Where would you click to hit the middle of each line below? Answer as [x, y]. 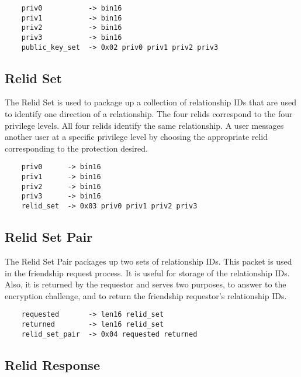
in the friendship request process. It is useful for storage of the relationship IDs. [147, 273]
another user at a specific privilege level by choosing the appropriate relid [136, 137]
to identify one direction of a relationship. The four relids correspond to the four [149, 114]
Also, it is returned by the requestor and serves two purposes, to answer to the [146, 284]
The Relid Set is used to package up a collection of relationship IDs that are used [150, 102]
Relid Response [52, 364]
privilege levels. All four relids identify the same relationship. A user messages [144, 125]
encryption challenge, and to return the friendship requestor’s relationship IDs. [146, 295]
